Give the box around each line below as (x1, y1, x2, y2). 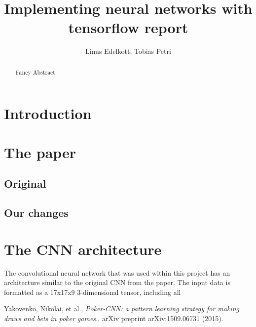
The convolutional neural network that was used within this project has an (4, 267, 230, 278)
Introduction (4, 103, 92, 123)
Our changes (4, 205, 69, 220)
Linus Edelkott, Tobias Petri (85, 46, 171, 56)
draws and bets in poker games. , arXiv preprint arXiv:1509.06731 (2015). (4, 313, 223, 323)
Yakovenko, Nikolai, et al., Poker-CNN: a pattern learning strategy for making (4, 303, 240, 314)
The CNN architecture (4, 239, 162, 259)
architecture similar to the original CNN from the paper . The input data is (4, 277, 230, 287)
